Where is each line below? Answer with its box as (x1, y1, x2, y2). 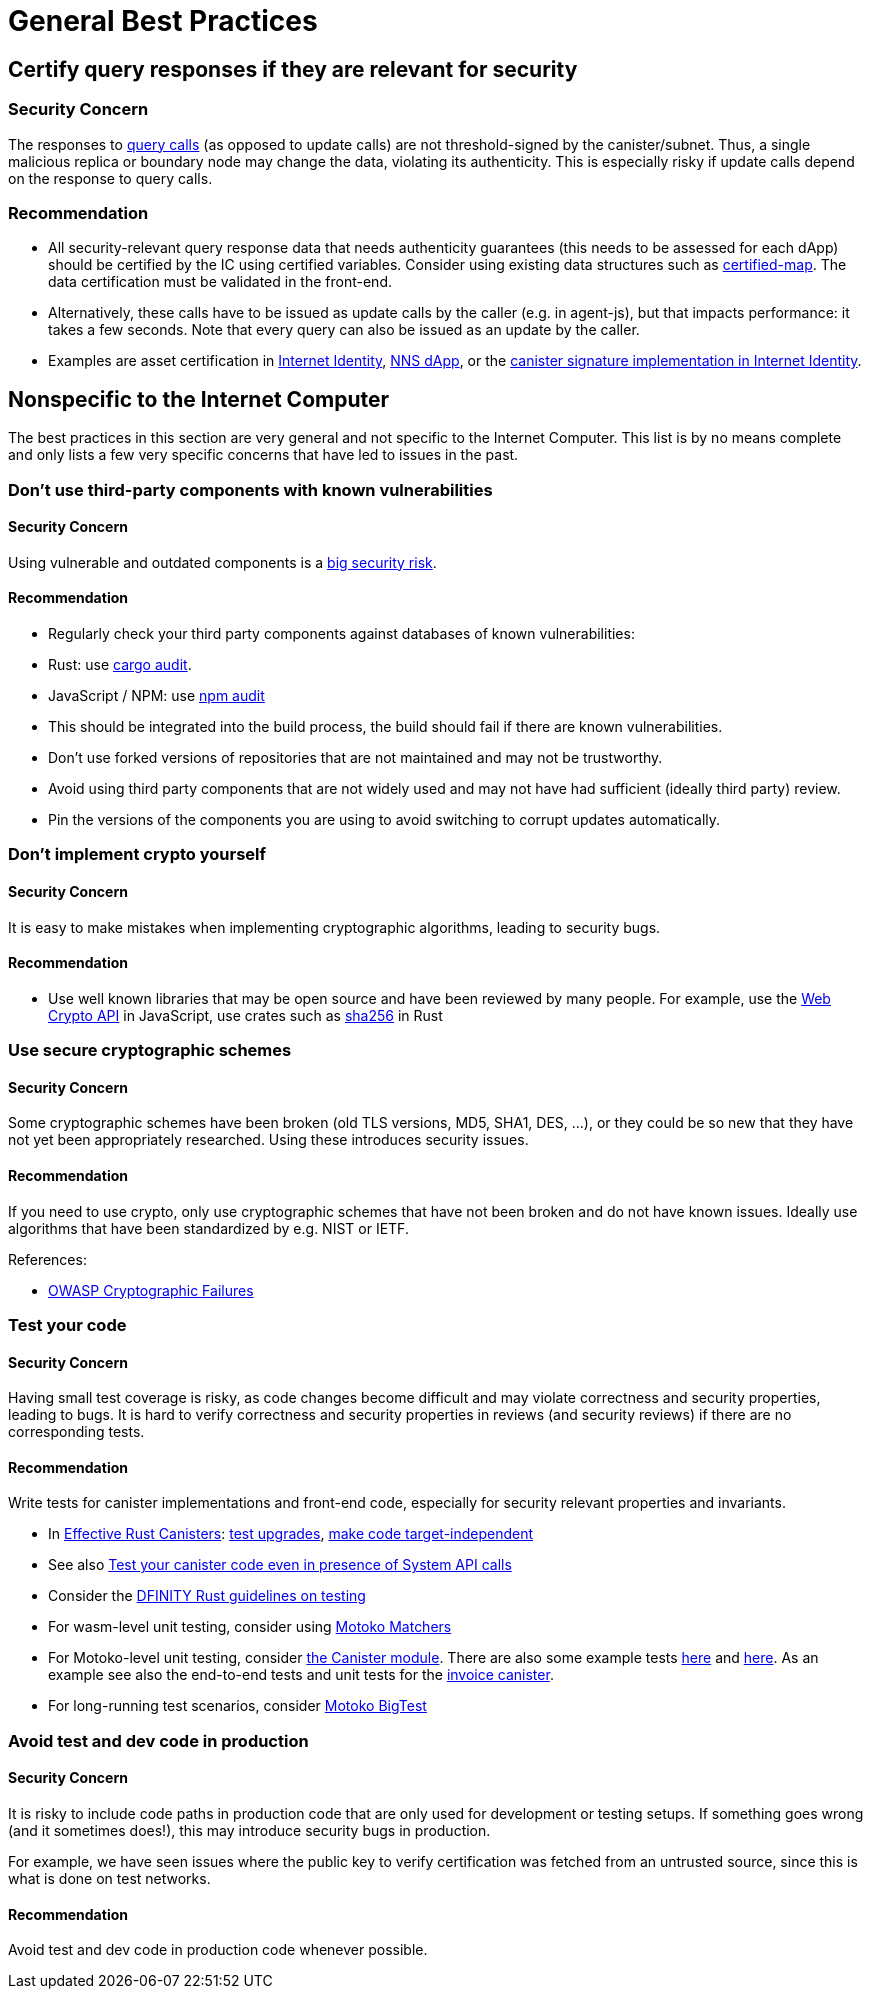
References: (8, 1250, 87, 1268)
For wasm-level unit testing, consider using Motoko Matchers (48, 1618, 452, 1636)
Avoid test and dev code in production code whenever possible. (8, 1941, 428, 1959)
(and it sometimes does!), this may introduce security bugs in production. (8, 1821, 491, 1839)
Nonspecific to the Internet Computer (8, 386, 390, 412)
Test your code (8, 1314, 127, 1335)
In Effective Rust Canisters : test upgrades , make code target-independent (48, 1525, 534, 1543)
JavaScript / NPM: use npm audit (48, 686, 265, 704)
